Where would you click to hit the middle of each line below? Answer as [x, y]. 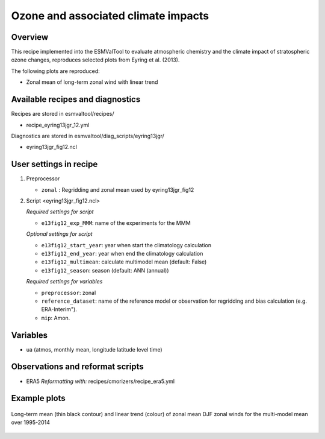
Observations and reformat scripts [77, 367]
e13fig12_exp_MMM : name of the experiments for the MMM [116, 223]
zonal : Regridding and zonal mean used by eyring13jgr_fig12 [118, 189]
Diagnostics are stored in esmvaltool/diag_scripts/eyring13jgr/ [88, 136]
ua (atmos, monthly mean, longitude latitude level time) [94, 349]
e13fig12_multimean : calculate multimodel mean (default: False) [124, 262]
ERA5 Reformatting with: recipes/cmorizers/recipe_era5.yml [100, 381]
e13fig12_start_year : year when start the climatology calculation [126, 245]
